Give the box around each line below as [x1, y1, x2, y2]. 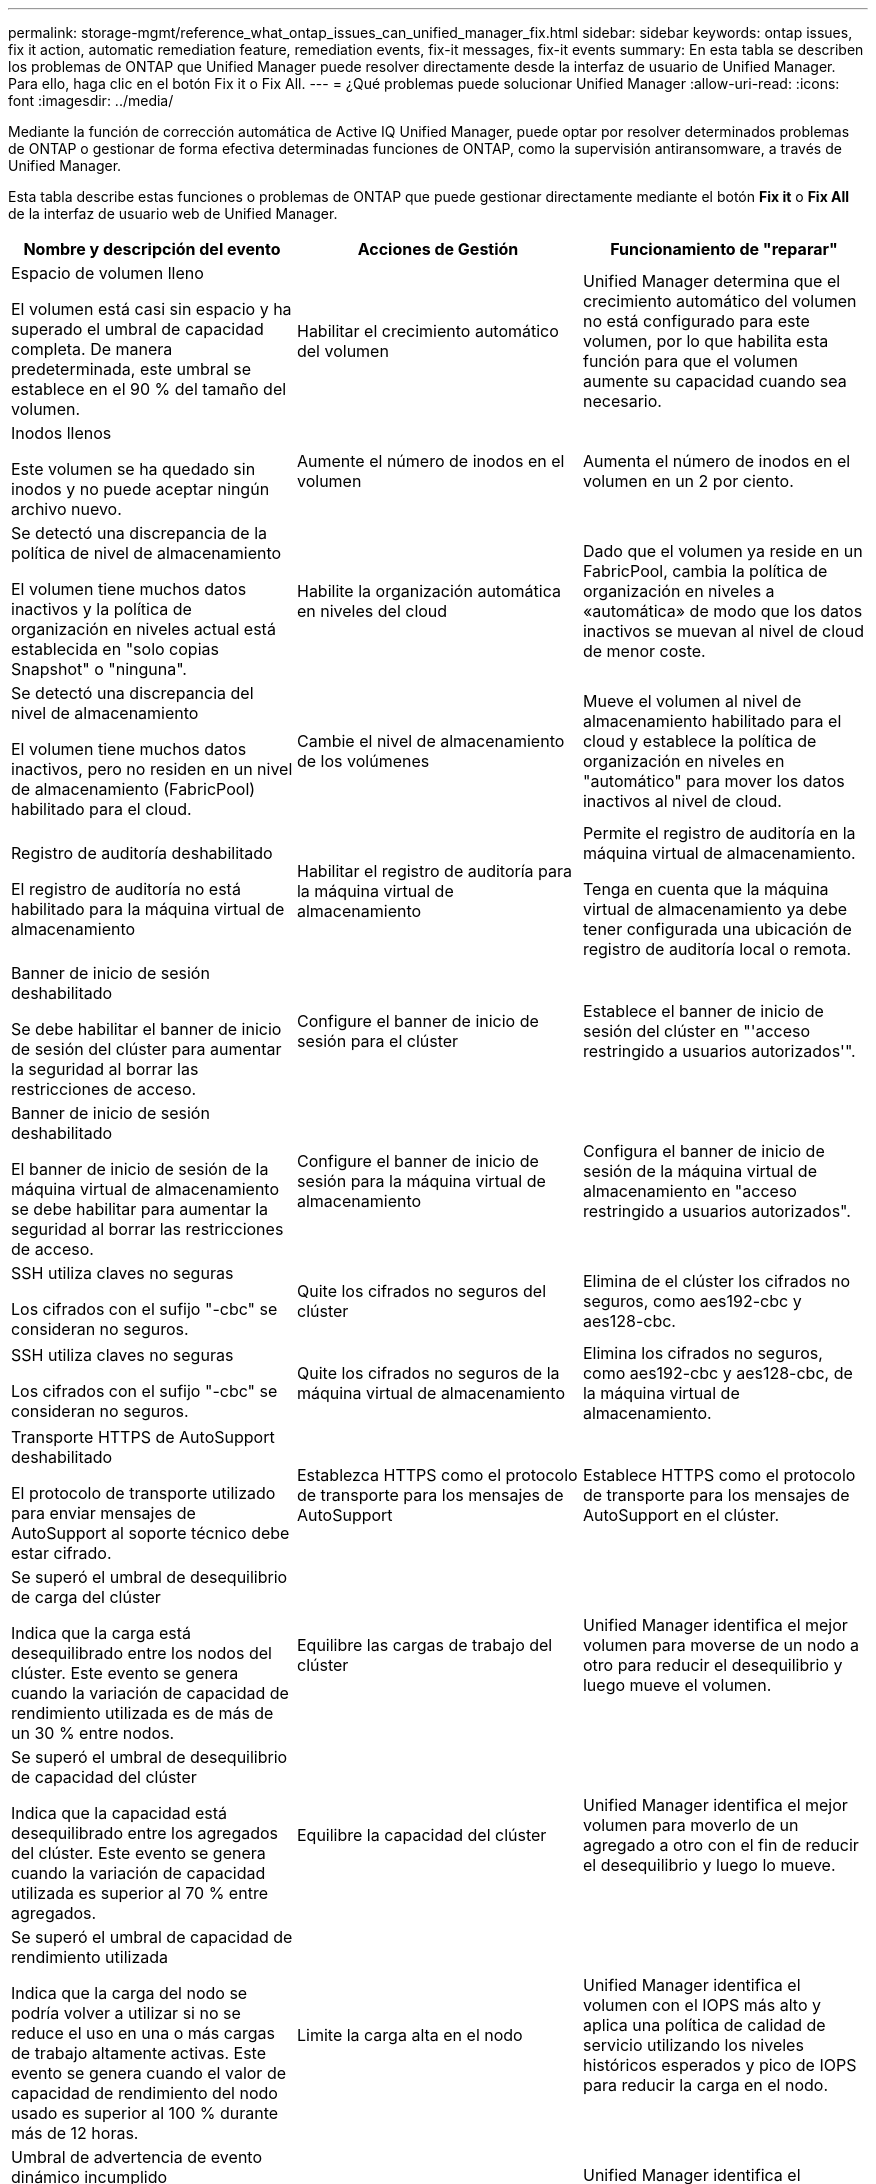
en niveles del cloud [296, 601, 448, 621]
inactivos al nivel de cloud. [582, 791, 782, 811]
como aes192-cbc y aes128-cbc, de [582, 1363, 853, 1383]
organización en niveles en [582, 751, 785, 771]
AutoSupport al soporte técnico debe [11, 1523, 290, 1543]
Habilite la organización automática [296, 581, 561, 601]
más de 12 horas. [11, 2123, 139, 2143]
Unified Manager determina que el [582, 271, 841, 291]
